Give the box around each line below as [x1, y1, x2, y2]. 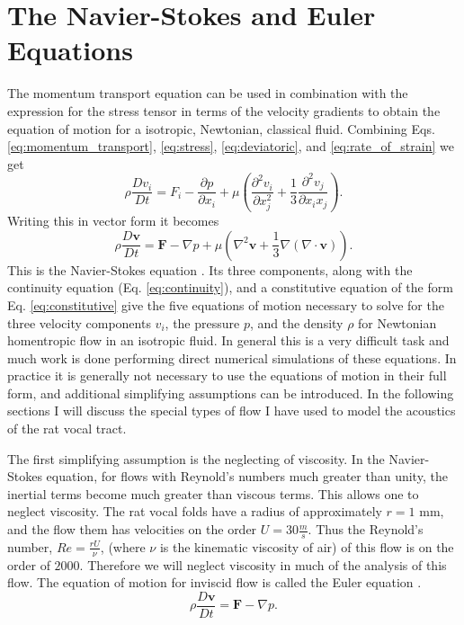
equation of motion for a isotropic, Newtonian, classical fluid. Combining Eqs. [7, 119, 435, 138]
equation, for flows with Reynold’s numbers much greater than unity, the [46, 467, 448, 486]
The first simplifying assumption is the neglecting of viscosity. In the [7, 449, 385, 468]
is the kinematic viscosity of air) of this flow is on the [159, 537, 454, 556]
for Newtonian [358, 313, 437, 332]
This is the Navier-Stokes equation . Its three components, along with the [7, 260, 413, 279]
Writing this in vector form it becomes [7, 211, 219, 230]
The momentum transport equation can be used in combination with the [7, 84, 408, 103]
